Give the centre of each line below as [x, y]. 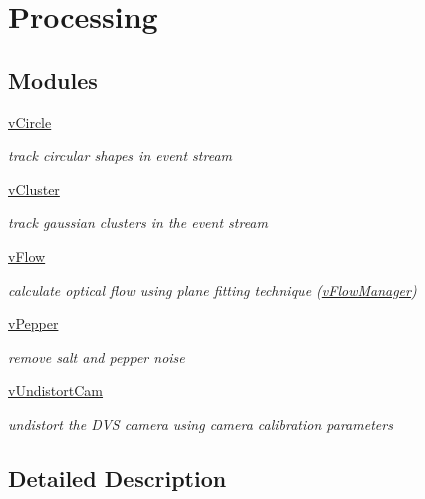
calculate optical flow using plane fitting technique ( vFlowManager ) [212, 289]
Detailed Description [117, 477]
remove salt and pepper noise [96, 356]
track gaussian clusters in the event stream [138, 222]
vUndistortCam [56, 390]
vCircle [30, 121]
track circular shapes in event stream [120, 155]
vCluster [34, 188]
